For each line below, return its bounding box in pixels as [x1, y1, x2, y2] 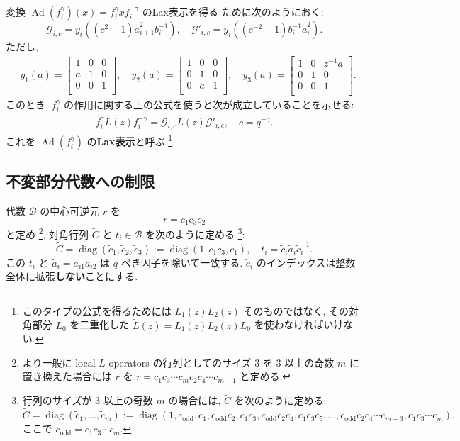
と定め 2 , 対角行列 [6, 225, 89, 241]
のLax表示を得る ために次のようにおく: [142, 4, 324, 18]
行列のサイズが [22, 393, 92, 408]
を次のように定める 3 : [145, 225, 245, 241]
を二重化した [69, 317, 130, 332]
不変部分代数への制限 [6, 170, 155, 192]
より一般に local [22, 355, 96, 369]
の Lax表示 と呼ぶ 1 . [86, 132, 176, 148]
